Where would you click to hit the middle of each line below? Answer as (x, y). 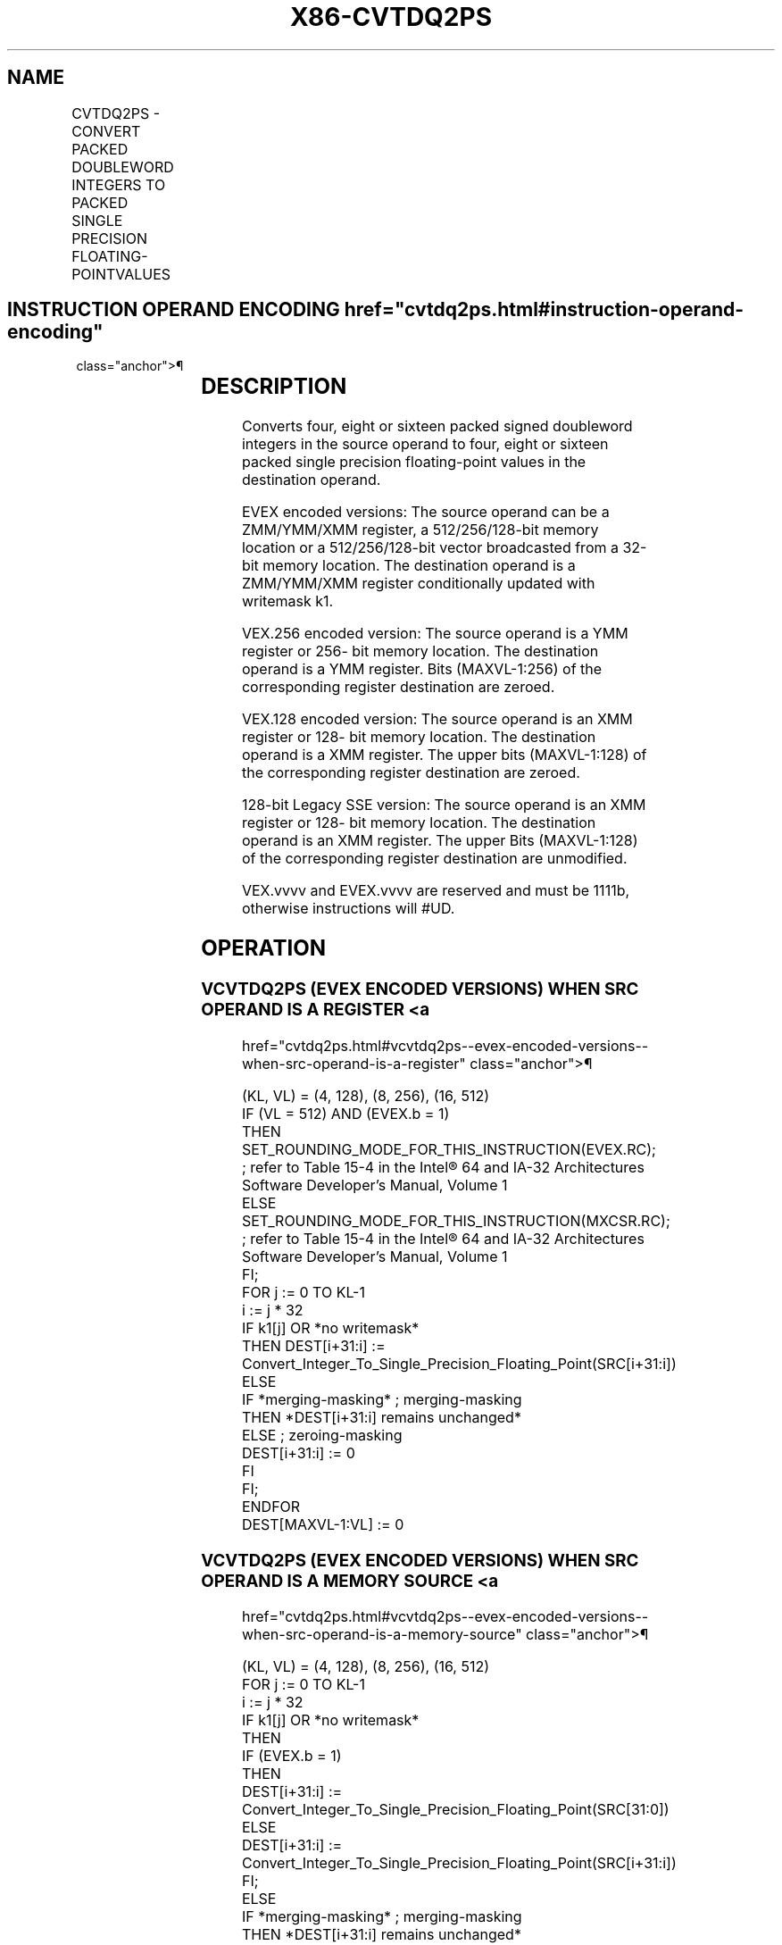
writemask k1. (287, 601)
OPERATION (263, 948)
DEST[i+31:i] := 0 (298, 1452)
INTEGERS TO (119, 184)
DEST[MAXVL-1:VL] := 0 (323, 1524)
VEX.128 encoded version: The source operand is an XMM (437, 719)
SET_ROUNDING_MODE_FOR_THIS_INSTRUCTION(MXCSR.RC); (456, 1220)
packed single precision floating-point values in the (414, 462)
